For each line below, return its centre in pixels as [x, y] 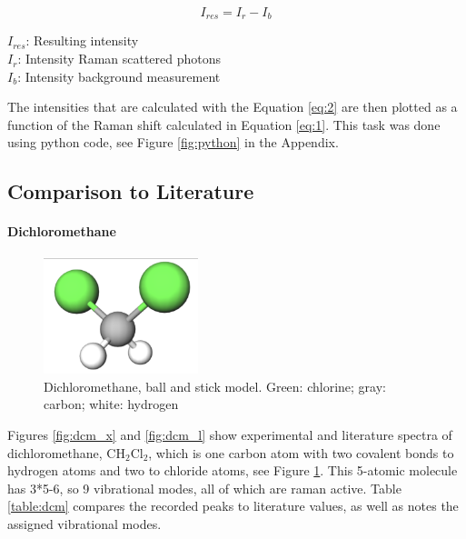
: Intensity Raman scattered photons [119, 59]
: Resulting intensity [82, 40]
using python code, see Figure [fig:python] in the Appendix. [173, 142]
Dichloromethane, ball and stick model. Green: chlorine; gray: [215, 386]
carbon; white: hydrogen [111, 404]
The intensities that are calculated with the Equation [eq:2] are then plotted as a [233, 107]
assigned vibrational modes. [84, 524]
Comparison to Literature [131, 191]
